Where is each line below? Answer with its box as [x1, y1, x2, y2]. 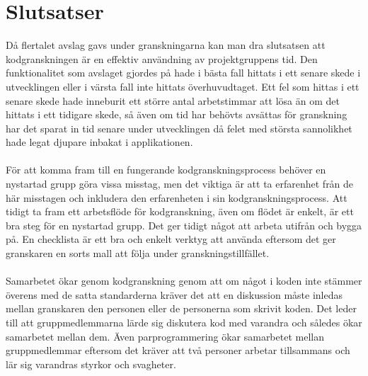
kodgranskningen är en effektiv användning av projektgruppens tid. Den [6, 51, 318, 66]
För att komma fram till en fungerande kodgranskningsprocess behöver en [6, 162, 326, 177]
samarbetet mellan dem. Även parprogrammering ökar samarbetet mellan [6, 329, 324, 343]
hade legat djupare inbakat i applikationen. [6, 135, 193, 149]
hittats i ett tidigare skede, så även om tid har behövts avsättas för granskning [6, 107, 347, 122]
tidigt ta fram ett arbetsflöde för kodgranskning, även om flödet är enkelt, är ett [6, 204, 354, 219]
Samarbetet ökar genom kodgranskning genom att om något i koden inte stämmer [6, 273, 362, 288]
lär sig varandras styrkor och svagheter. [6, 356, 176, 371]
